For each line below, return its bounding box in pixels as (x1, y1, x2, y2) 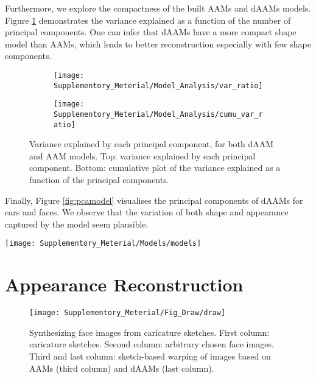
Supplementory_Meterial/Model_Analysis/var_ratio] (54, 81, 263, 90)
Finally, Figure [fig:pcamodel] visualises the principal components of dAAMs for (5, 193, 303, 206)
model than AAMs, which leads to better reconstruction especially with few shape (5, 37, 311, 50)
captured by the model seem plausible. (5, 217, 149, 230)
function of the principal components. (29, 173, 169, 186)
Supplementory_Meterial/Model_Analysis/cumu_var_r (54, 110, 263, 119)
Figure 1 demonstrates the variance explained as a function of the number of (5, 13, 291, 26)
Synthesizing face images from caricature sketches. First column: (29, 325, 270, 338)
